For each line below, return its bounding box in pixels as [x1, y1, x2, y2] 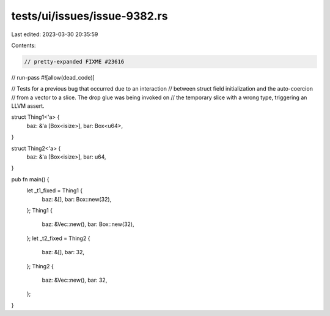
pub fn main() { [11, 175, 50, 183]
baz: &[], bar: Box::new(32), [42, 195, 112, 203]
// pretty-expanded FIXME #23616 [24, 58, 125, 65]
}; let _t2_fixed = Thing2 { [26, 235, 90, 242]
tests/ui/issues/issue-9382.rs [11, 9, 168, 23]
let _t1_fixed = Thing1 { [26, 187, 83, 194]
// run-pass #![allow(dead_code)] [11, 73, 95, 81]
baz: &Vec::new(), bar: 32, [42, 276, 108, 284]
